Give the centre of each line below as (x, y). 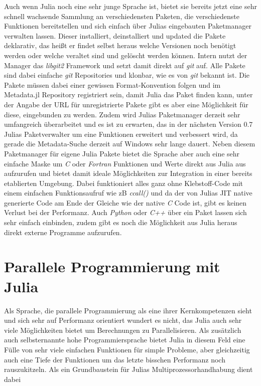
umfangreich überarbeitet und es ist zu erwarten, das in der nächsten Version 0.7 (128, 124)
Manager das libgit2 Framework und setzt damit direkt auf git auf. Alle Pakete (125, 65)
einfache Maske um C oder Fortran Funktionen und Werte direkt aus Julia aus (125, 163)
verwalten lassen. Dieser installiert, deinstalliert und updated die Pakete (115, 35)
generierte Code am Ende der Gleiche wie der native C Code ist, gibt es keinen (125, 202)
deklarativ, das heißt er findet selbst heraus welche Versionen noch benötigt (120, 45)
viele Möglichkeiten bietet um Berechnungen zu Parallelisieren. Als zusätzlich (123, 330)
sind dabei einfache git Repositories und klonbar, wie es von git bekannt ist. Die (127, 75)
